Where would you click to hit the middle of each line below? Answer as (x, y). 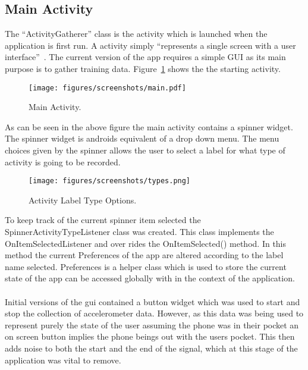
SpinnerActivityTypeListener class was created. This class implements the (139, 232)
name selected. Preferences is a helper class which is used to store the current (146, 266)
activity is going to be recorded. (63, 162)
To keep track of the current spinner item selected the (103, 220)
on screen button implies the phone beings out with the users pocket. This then (150, 336)
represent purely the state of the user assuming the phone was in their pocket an (152, 324)
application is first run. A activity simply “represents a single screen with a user (150, 45)
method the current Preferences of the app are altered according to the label (144, 255)
